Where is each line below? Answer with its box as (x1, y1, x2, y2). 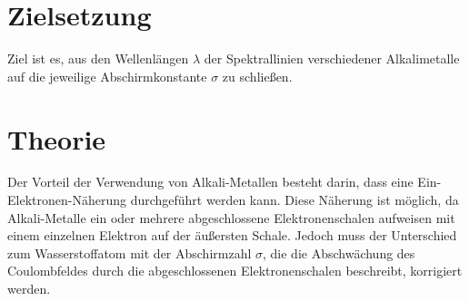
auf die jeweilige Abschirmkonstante (7, 66, 207, 85)
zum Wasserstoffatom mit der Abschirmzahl (7, 243, 252, 262)
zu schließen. (222, 66, 293, 85)
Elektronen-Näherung (7, 190, 126, 209)
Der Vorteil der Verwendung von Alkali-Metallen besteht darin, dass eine (7, 172, 414, 191)
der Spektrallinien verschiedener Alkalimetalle (204, 49, 460, 68)
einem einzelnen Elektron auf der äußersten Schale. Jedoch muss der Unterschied (7, 226, 457, 245)
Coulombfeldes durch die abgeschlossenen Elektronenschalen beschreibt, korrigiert (7, 261, 463, 280)
